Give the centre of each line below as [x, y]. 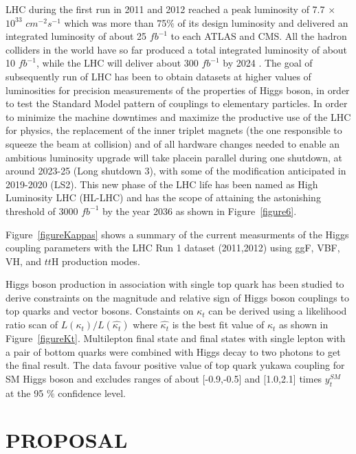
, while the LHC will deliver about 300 [117, 63]
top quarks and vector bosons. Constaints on [100, 311]
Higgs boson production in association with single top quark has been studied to [175, 284]
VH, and [24, 261]
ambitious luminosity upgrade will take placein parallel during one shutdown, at [174, 157]
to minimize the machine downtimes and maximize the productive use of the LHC [178, 116]
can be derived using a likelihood [278, 311]
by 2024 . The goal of [268, 63]
